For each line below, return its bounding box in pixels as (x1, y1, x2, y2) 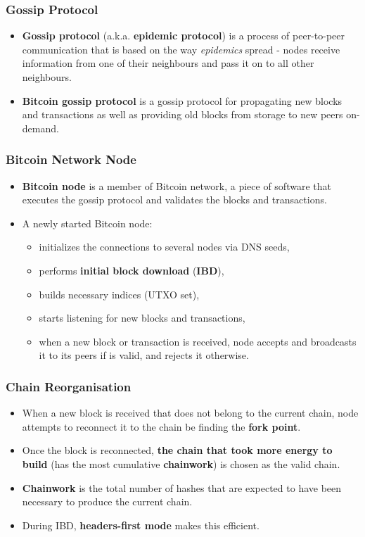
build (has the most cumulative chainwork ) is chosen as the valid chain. (22, 456, 340, 471)
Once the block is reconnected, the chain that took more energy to (22, 443, 333, 457)
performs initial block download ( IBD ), (39, 263, 224, 277)
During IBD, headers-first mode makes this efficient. (22, 517, 260, 532)
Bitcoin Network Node (6, 151, 136, 168)
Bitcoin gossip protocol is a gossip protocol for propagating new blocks (22, 93, 342, 108)
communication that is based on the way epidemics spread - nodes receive (22, 42, 340, 56)
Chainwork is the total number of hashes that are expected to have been (22, 480, 342, 495)
